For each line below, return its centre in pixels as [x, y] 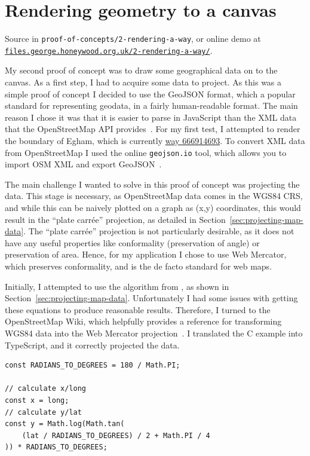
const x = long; [37, 400]
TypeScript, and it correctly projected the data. [92, 345]
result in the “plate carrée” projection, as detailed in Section [115, 219]
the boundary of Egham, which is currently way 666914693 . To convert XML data [155, 140]
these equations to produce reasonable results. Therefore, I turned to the [138, 309]
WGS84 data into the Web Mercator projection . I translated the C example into [154, 333]
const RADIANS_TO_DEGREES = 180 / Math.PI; [93, 365]
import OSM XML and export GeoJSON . [83, 164]
